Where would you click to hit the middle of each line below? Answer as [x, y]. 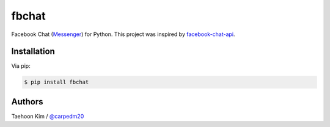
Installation [33, 52]
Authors [27, 102]
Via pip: [21, 66]
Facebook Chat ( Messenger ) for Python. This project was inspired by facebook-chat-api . [123, 34]
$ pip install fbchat [57, 82]
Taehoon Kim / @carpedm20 [48, 116]
